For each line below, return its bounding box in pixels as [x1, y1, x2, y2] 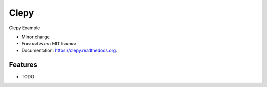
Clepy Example [9, 25, 40, 31]
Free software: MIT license [21, 41, 76, 46]
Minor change [21, 34, 50, 40]
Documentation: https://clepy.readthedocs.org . [21, 47, 117, 53]
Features [9, 60, 37, 69]
